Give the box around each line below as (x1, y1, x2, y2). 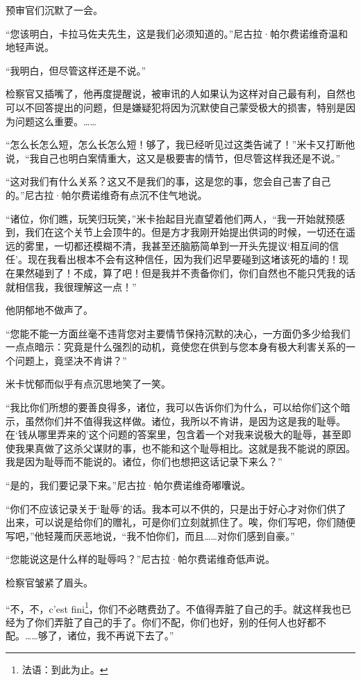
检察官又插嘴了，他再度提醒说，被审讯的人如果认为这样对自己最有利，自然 (6, 86, 346, 101)
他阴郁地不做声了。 (6, 303, 93, 317)
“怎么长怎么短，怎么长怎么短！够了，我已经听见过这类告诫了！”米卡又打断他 (6, 137, 355, 152)
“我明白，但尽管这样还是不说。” (6, 63, 146, 77)
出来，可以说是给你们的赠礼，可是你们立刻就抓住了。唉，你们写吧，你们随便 (6, 515, 355, 529)
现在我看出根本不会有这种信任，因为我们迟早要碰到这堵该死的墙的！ (27, 252, 339, 266)
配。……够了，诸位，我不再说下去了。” (6, 628, 174, 643)
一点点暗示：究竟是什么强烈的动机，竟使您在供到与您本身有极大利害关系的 (6, 339, 346, 354)
